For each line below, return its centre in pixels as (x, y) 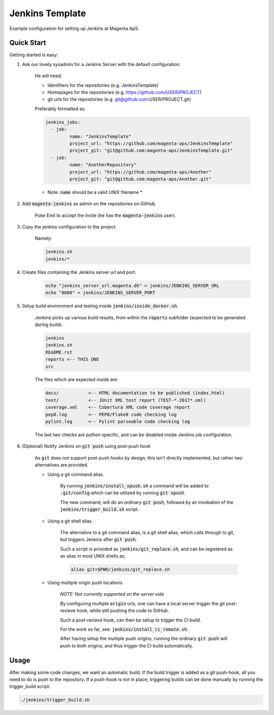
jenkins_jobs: (63, 122)
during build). (49, 324)
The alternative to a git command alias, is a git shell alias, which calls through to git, (147, 532)
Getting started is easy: (34, 55)
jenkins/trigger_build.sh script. (99, 509)
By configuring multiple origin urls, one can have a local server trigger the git (143, 603)
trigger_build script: (30, 687)
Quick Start (28, 43)
